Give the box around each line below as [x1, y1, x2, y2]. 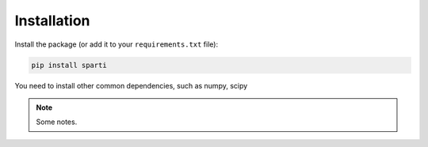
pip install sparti [31, 60, 107, 70]
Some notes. [36, 117, 78, 126]
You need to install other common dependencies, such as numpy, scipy [14, 81, 248, 90]
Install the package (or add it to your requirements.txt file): [14, 40, 218, 49]
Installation [14, 12, 90, 29]
